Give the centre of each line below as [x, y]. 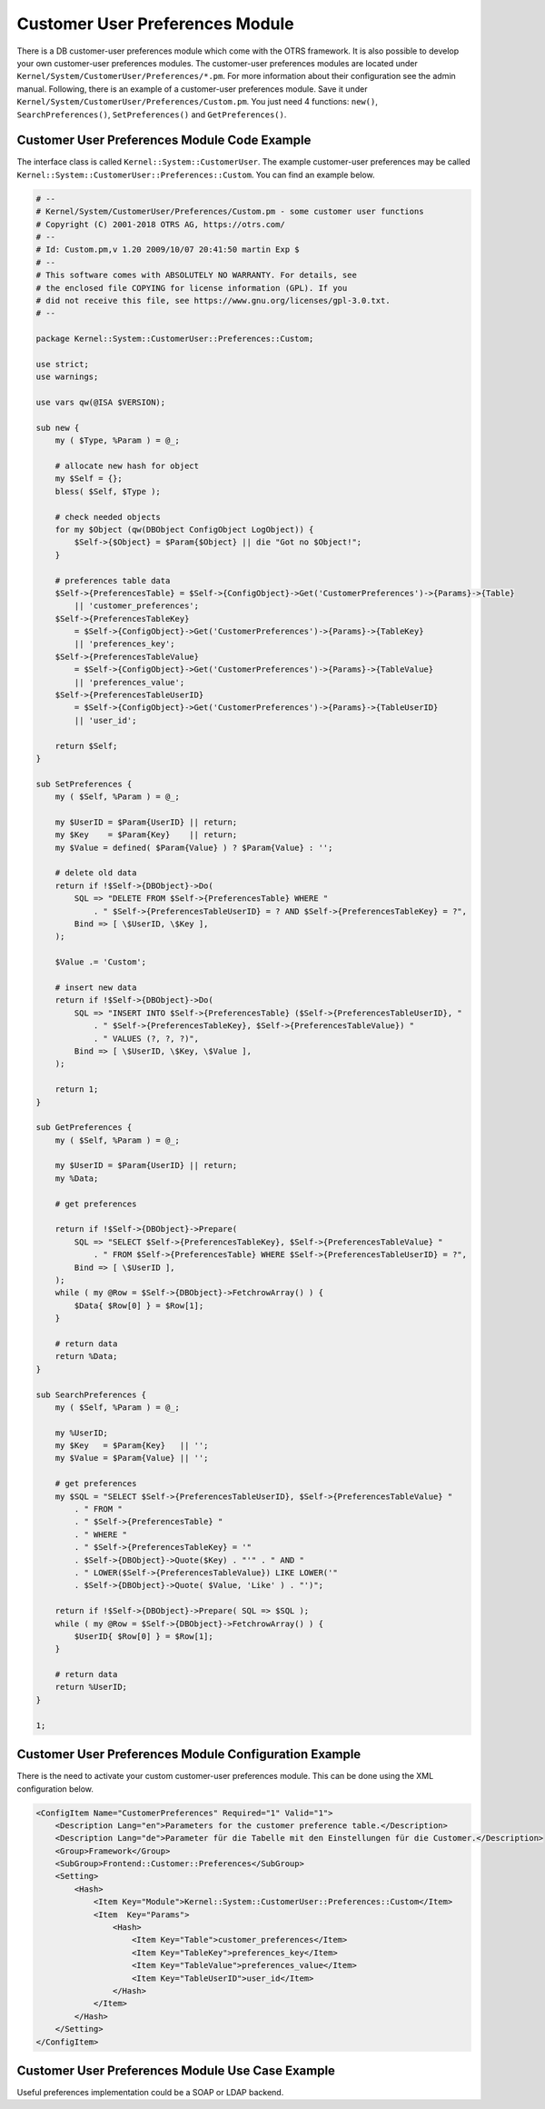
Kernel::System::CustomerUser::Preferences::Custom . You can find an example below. [196, 175]
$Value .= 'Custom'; [101, 962]
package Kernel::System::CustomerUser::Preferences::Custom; [175, 339]
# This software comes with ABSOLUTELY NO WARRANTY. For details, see [197, 275]
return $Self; [86, 746]
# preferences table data [113, 580]
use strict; [63, 364]
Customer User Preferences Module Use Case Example [176, 2070]
